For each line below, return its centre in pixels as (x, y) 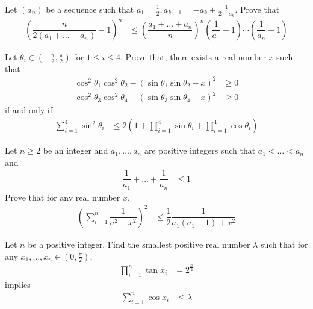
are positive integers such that (200, 150)
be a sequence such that (90, 9)
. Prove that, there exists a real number (193, 56)
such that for (284, 244)
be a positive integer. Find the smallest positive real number (139, 244)
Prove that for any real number (63, 197)
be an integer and (76, 150)
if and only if (29, 110)
